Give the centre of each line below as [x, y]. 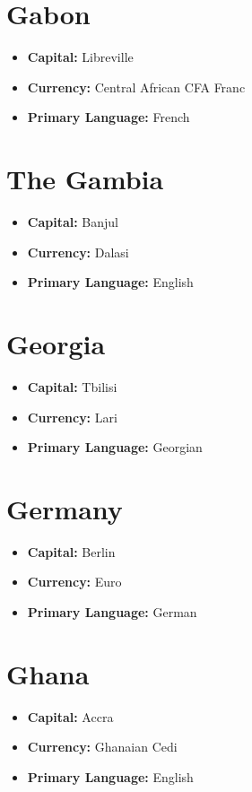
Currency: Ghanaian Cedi [102, 747]
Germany [65, 508]
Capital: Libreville [80, 57]
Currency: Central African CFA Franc [136, 87]
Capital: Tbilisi [72, 386]
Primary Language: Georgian [115, 447]
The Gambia [85, 179]
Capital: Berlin [71, 551]
